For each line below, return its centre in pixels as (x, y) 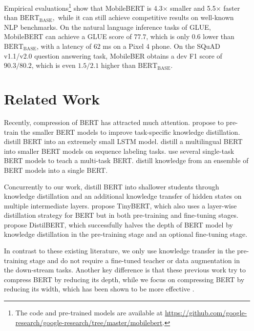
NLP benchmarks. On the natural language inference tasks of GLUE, (107, 27)
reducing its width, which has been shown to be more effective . (99, 289)
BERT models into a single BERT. (56, 170)
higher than (118, 65)
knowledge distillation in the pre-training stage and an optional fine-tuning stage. (126, 234)
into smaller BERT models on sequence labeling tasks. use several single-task (119, 151)
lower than (219, 36)
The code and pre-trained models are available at (89, 313)
